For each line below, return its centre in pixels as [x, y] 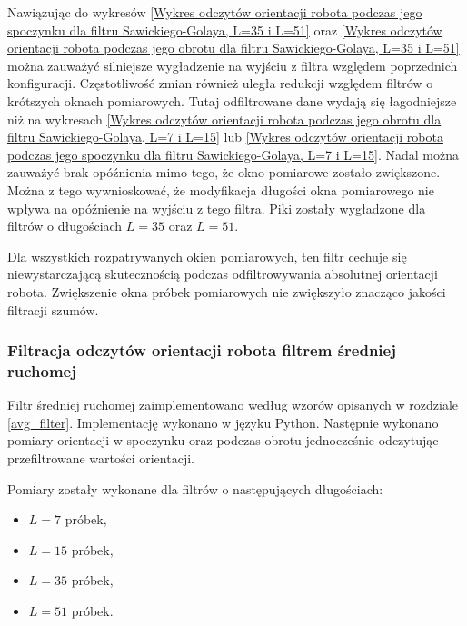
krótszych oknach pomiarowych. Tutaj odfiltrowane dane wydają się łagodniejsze [232, 100]
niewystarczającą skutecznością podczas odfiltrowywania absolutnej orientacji [223, 274]
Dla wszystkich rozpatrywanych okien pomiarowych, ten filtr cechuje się [207, 256]
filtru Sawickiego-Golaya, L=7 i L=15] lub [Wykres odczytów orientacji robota [225, 137]
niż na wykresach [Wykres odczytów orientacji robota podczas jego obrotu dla [224, 119]
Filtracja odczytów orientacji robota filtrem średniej [202, 350]
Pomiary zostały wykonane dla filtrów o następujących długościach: [195, 488]
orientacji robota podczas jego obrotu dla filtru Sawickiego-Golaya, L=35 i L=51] [233, 48]
